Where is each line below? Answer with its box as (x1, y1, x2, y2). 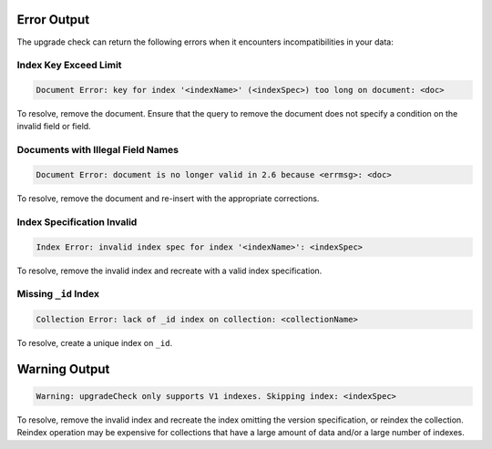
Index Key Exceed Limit (16, 59, 122, 72)
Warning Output (16, 361, 110, 377)
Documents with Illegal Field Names (16, 144, 179, 157)
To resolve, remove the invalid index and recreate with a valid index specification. (16, 265, 323, 276)
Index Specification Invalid (16, 215, 138, 228)
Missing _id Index (16, 288, 100, 301)
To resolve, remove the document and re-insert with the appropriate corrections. (16, 192, 320, 204)
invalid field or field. (16, 121, 91, 132)
